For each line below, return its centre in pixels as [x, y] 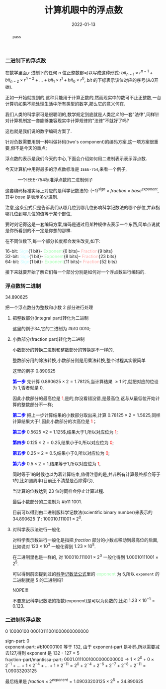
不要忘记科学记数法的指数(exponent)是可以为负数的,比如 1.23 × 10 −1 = [83, 600]
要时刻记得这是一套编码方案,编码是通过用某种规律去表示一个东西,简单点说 [81, 224]
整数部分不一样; [37, 405]
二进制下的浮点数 [26, 60]
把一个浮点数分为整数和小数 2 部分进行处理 [49, 307]
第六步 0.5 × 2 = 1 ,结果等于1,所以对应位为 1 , [56, 463]
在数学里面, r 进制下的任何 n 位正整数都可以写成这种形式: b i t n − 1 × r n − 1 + [79, 73]
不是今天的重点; [31, 148]
